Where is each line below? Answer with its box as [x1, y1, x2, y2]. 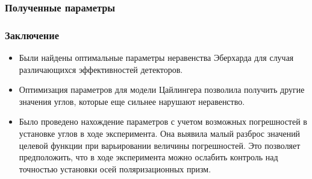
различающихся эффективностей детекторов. [19, 63, 183, 75]
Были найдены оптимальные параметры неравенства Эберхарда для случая [19, 51, 294, 64]
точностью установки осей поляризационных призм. [19, 162, 211, 175]
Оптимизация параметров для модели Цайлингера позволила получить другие [19, 83, 305, 96]
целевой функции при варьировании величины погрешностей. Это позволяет [19, 139, 301, 151]
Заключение [5, 27, 59, 42]
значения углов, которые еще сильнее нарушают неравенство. [19, 95, 245, 107]
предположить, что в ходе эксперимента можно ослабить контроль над [19, 151, 278, 163]
